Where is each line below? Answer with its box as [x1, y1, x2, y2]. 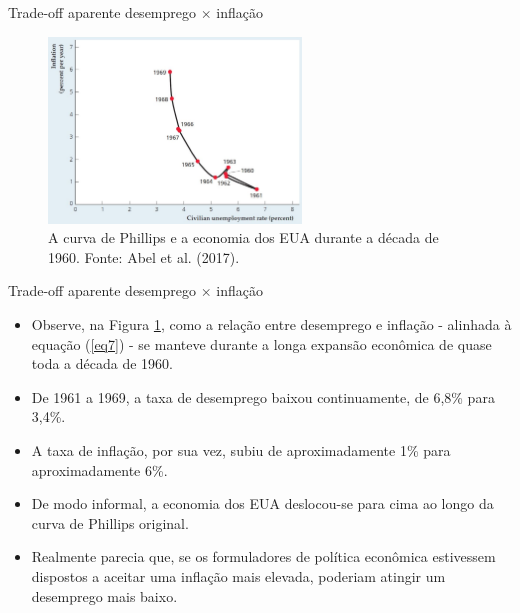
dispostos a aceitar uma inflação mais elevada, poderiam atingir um [31, 565, 446, 586]
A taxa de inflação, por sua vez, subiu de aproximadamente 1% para [31, 440, 451, 460]
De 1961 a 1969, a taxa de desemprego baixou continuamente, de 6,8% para [31, 386, 495, 407]
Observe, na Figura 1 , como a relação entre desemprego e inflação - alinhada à [31, 314, 512, 335]
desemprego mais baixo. [31, 585, 178, 606]
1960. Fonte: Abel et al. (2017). [48, 246, 240, 267]
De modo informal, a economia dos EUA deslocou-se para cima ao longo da [31, 493, 494, 514]
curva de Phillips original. [31, 512, 189, 533]
